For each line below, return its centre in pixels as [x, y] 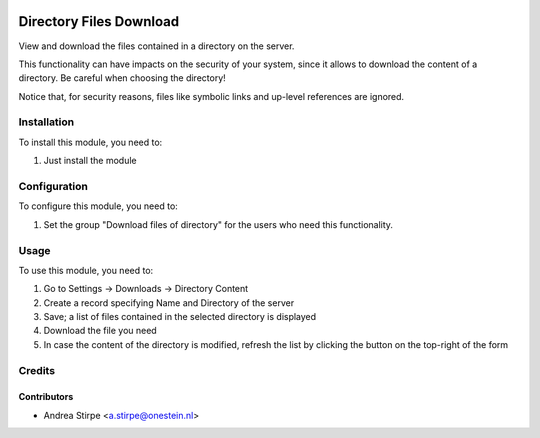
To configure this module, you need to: [98, 206]
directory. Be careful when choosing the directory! [122, 78]
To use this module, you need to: [86, 270]
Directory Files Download [99, 21]
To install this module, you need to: [90, 142]
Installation [46, 122]
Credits [36, 370]
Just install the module [90, 161]
